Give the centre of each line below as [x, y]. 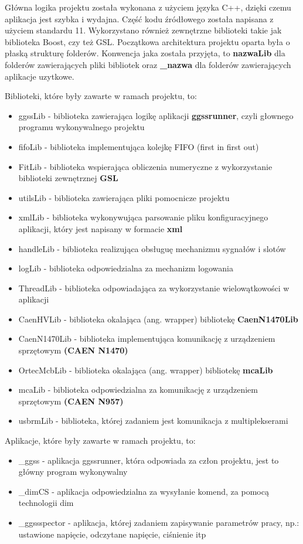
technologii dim [46, 503]
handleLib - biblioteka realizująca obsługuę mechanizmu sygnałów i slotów [152, 248]
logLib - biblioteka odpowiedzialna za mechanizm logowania [126, 268]
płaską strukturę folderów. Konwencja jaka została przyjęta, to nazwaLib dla [145, 53]
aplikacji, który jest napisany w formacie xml [101, 228]
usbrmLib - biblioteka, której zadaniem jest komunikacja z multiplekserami [153, 421]
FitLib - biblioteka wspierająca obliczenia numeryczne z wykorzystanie [145, 166]
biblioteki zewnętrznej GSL [68, 178]
